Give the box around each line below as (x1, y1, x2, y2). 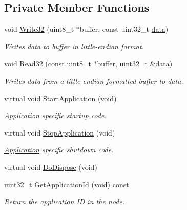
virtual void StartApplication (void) (4, 92, 117, 103)
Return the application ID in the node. (4, 196, 124, 207)
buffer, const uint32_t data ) (79, 24, 169, 34)
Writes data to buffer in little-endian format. (4, 41, 144, 51)
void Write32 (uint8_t (4, 24, 74, 34)
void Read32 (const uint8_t (4, 58, 91, 69)
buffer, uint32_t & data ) (97, 58, 173, 69)
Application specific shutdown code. (4, 144, 114, 155)
